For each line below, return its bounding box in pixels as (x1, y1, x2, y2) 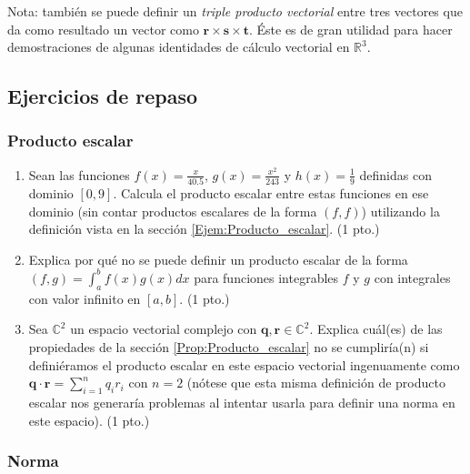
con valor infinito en (28, 288, 141, 308)
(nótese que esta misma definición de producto (186, 373, 445, 392)
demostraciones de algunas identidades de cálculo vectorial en (7, 37, 350, 56)
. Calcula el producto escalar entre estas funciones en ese (113, 184, 429, 203)
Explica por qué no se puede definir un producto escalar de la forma (28, 249, 408, 268)
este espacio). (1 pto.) (28, 410, 150, 429)
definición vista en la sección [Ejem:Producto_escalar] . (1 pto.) (28, 219, 380, 238)
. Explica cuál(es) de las (309, 319, 443, 338)
